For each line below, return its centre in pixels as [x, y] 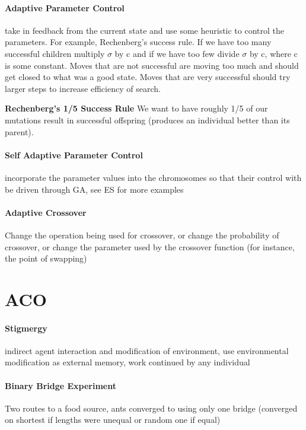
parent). [19, 131]
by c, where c [273, 53]
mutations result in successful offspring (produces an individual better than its [147, 120]
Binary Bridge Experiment [60, 385]
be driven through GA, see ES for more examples [94, 189]
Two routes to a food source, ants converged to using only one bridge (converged [151, 408]
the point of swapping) [46, 258]
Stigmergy [26, 328]
